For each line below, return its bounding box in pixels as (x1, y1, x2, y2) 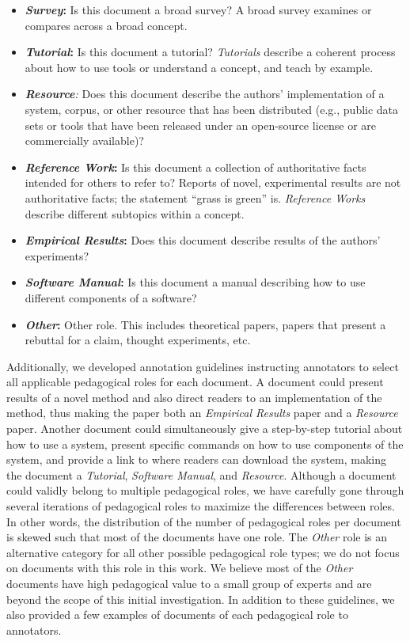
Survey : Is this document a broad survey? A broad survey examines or (25, 2, 372, 17)
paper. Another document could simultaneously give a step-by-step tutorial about (6, 420, 403, 437)
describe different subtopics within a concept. (25, 205, 245, 222)
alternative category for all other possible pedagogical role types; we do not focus (6, 544, 400, 560)
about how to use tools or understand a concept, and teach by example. (25, 59, 374, 75)
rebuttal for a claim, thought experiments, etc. (25, 332, 251, 348)
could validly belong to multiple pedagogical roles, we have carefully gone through (6, 482, 404, 499)
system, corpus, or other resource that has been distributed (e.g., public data (25, 101, 399, 117)
